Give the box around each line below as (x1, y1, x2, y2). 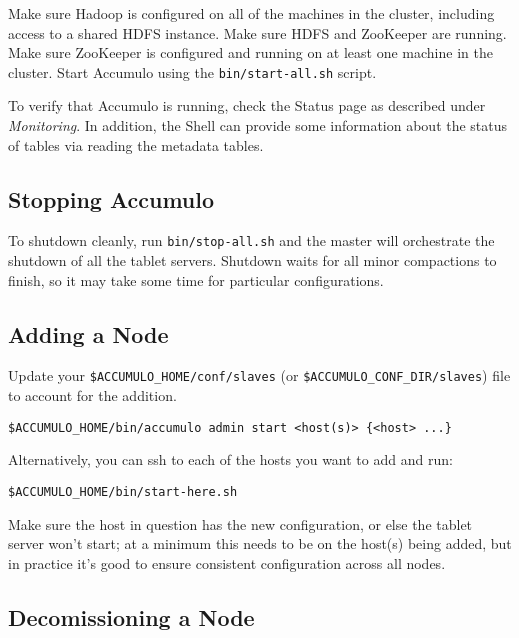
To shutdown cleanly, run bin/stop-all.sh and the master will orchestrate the (8, 230, 495, 251)
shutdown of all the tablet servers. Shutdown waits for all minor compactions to (8, 250, 497, 271)
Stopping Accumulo (8, 183, 215, 214)
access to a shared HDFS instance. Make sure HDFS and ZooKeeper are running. (8, 22, 507, 43)
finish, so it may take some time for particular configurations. (8, 269, 384, 290)
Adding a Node (8, 318, 169, 349)
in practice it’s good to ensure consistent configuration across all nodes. (8, 552, 446, 573)
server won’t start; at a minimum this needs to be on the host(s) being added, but (8, 533, 512, 554)
